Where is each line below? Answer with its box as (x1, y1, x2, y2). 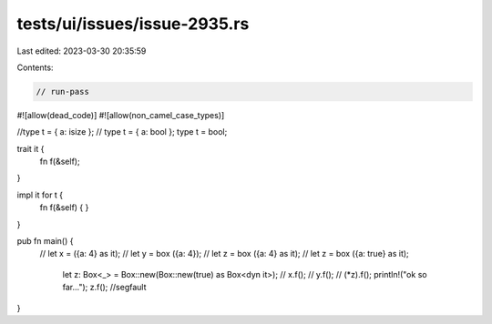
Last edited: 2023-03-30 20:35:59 (16, 46, 147, 56)
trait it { (16, 143, 45, 154)
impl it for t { (16, 189, 64, 200)
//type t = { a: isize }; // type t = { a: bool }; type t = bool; (16, 127, 228, 137)
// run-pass (36, 86, 90, 96)
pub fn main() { (16, 236, 74, 247)
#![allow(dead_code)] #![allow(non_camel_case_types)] (16, 109, 225, 120)
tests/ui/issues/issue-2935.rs (16, 14, 250, 34)
